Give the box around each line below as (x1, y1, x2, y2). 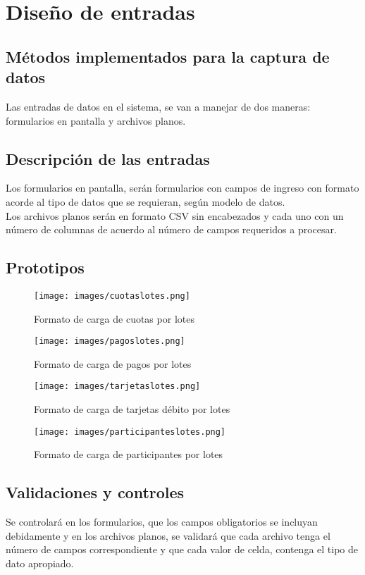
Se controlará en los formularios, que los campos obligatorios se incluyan (6, 514, 318, 529)
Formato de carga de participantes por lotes (34, 447, 223, 462)
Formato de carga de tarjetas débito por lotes (34, 402, 230, 416)
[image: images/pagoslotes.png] (34, 336, 185, 347)
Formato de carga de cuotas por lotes (34, 311, 194, 326)
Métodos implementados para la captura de (6, 45, 330, 67)
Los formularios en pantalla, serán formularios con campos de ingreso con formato (6, 180, 359, 195)
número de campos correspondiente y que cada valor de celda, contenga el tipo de (6, 542, 358, 557)
